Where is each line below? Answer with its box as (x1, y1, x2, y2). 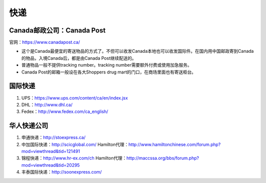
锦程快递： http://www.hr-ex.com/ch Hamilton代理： (21, 155, 127, 161)
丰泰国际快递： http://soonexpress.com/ (21, 169, 102, 175)
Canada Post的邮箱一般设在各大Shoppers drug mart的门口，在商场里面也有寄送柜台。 (21, 69, 197, 75)
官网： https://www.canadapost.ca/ (9, 39, 80, 45)
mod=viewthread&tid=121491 (21, 148, 80, 154)
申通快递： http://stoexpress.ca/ (21, 135, 86, 141)
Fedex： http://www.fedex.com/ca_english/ (21, 109, 108, 114)
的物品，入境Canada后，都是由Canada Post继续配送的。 (21, 55, 136, 61)
